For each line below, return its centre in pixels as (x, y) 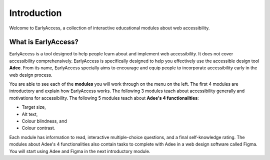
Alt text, (30, 114)
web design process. (31, 75)
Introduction (35, 13)
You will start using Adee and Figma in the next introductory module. (80, 151)
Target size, (34, 107)
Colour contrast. (38, 128)
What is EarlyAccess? (44, 42)
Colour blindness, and (44, 121)
